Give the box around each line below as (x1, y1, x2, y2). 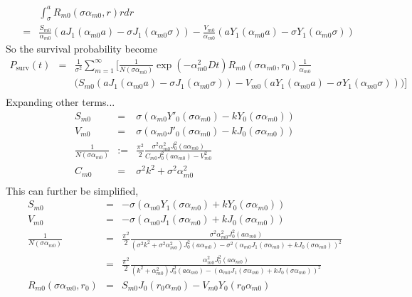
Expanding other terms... (6, 94, 115, 109)
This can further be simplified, (6, 183, 139, 198)
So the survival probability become (6, 41, 157, 56)
